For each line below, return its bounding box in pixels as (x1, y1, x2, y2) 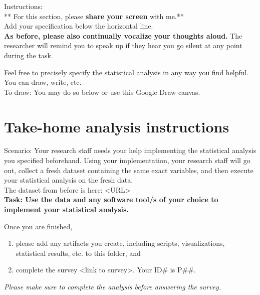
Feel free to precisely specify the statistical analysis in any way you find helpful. (4, 67, 249, 77)
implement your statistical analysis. (4, 204, 129, 215)
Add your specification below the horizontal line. (4, 21, 153, 31)
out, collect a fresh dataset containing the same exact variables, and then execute (4, 165, 253, 175)
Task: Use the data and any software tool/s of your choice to (4, 194, 218, 205)
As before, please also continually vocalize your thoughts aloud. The (4, 30, 242, 41)
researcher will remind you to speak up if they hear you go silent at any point (4, 40, 242, 51)
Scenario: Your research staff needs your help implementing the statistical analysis (4, 145, 256, 156)
